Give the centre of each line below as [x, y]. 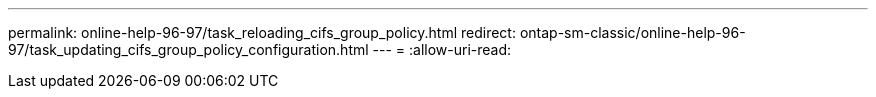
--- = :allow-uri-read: [442, 49]
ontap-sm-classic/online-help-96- [632, 32]
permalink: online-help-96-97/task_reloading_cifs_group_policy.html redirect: [262, 32]
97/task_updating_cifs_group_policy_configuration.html [188, 49]
